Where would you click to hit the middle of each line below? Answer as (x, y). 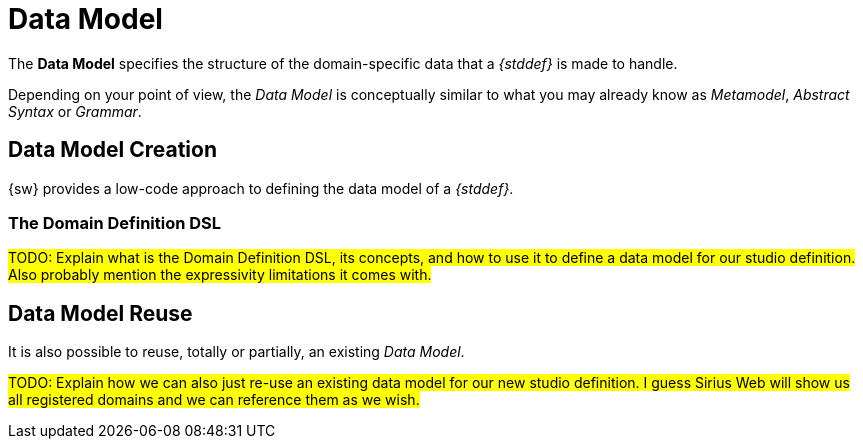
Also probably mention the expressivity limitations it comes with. (220, 275)
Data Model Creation (112, 150)
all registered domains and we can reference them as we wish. (214, 400)
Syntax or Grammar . (75, 111)
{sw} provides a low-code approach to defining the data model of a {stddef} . (261, 188)
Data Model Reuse (100, 313)
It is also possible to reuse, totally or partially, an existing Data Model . (236, 352)
